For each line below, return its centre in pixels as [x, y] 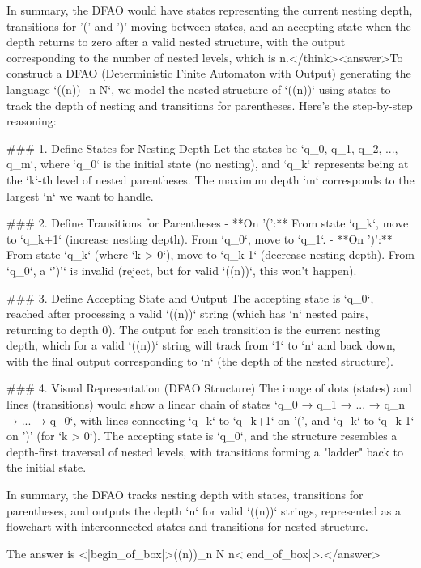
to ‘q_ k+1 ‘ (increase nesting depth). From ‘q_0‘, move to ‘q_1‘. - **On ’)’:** [200, 238]
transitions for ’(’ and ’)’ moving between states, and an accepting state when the [209, 25]
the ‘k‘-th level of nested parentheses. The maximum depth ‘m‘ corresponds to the [210, 179]
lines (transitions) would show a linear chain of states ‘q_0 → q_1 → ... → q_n [206, 404]
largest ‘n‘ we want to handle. [80, 195]
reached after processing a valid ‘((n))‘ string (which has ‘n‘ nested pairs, [187, 314]
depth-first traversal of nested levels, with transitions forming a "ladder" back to [205, 451]
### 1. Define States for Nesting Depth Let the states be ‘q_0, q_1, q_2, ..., [202, 148]
